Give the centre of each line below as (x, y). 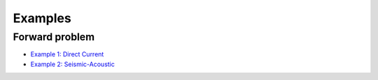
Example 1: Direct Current (67, 54)
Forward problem (54, 37)
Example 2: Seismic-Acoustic (72, 64)
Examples (42, 18)
